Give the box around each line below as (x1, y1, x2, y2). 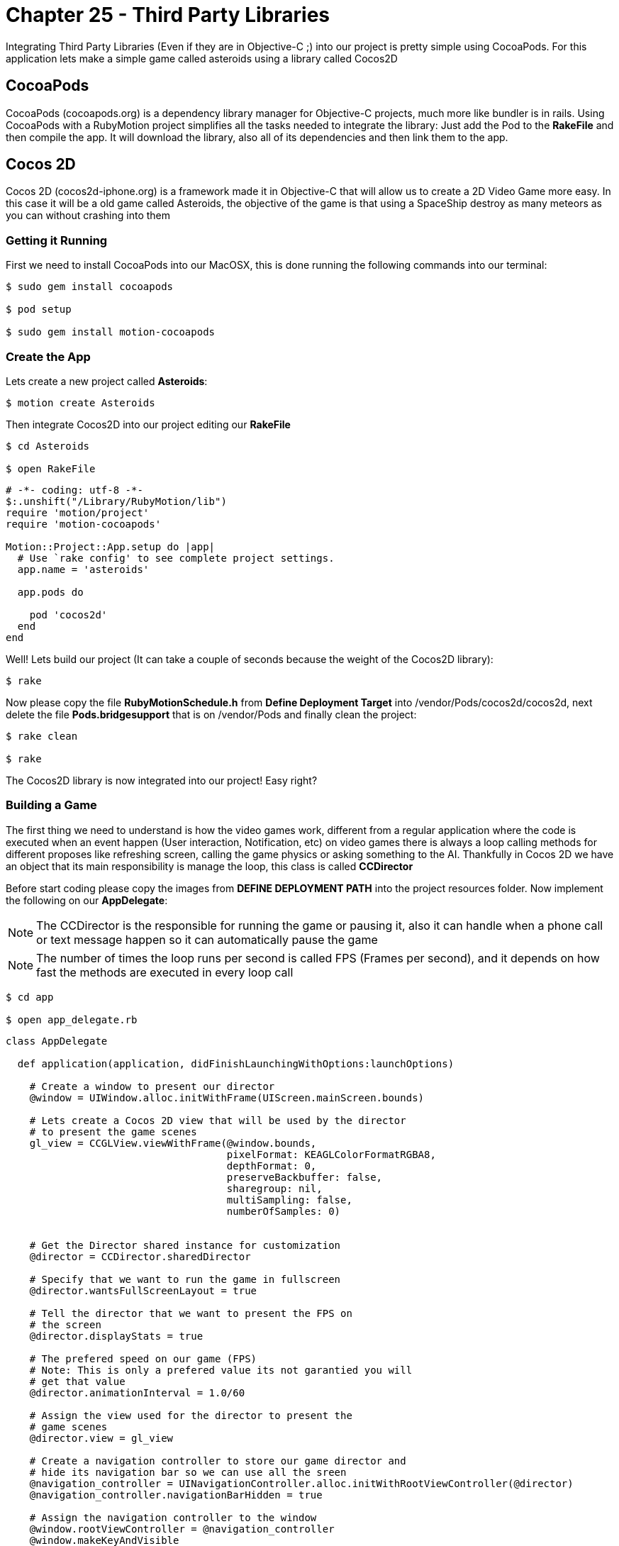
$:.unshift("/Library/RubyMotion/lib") (6, 495, 227, 507)
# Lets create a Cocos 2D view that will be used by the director (29, 1114, 406, 1126)
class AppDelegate (6, 1035, 108, 1047)
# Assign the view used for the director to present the (29, 1409, 352, 1421)
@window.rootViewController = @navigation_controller (29, 1523, 335, 1535)
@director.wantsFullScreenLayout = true (29, 1284, 257, 1296)
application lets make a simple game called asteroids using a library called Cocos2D (6, 52, 398, 65)
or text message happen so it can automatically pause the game (36, 932, 378, 947)
